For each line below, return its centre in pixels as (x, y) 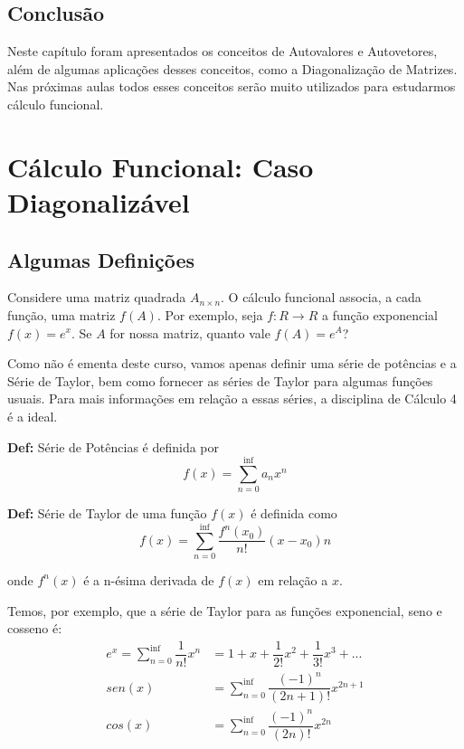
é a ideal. (33, 416)
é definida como (294, 513)
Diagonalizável (99, 201)
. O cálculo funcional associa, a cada (321, 297)
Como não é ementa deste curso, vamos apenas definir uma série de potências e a (232, 363)
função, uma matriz (62, 314)
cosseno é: (35, 628)
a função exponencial (379, 314)
